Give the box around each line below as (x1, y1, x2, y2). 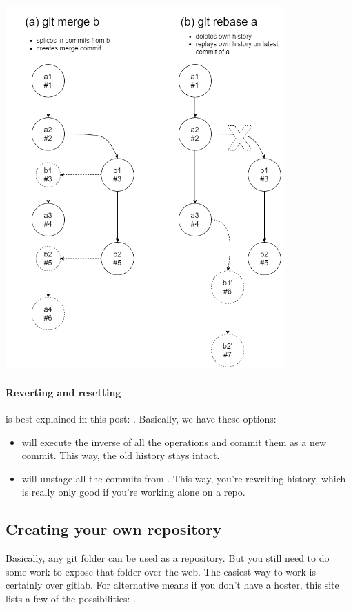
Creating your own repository (6, 518, 222, 540)
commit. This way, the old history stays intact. (21, 448, 220, 462)
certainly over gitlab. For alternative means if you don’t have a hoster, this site (6, 578, 339, 592)
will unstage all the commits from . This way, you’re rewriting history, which (21, 471, 346, 485)
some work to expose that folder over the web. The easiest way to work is (6, 564, 317, 578)
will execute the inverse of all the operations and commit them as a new (21, 434, 327, 449)
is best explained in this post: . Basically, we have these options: (6, 411, 277, 425)
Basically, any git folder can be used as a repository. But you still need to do (6, 551, 330, 565)
